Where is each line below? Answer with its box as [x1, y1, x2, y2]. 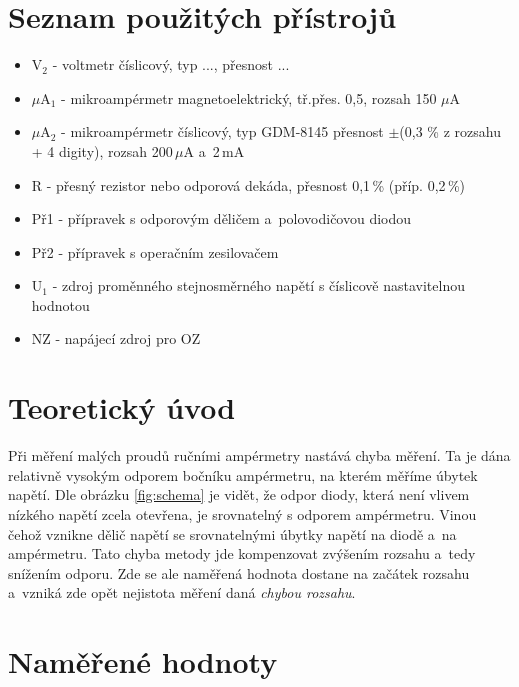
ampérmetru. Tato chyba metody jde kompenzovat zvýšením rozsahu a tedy [8, 543, 476, 564]
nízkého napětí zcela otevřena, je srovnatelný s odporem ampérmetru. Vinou [8, 503, 477, 524]
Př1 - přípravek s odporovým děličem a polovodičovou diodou [31, 208, 412, 229]
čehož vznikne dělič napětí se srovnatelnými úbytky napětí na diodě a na [8, 523, 457, 544]
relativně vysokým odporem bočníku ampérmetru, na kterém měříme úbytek [8, 464, 478, 485]
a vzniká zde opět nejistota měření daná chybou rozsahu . [8, 582, 356, 603]
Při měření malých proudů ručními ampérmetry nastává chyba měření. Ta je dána [8, 445, 511, 466]
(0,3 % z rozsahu [399, 121, 501, 142]
